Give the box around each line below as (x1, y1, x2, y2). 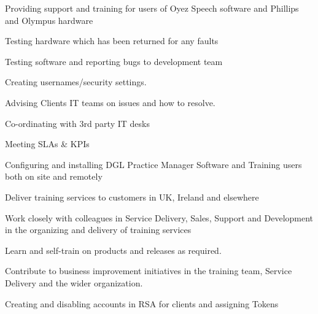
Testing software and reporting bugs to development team (5, 55, 223, 67)
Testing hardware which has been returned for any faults (5, 34, 219, 47)
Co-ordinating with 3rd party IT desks (5, 117, 150, 129)
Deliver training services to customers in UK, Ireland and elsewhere (5, 190, 259, 203)
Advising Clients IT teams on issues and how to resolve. (5, 96, 215, 109)
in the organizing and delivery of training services (5, 223, 192, 236)
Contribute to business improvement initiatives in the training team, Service (5, 264, 292, 277)
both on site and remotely (5, 170, 103, 183)
